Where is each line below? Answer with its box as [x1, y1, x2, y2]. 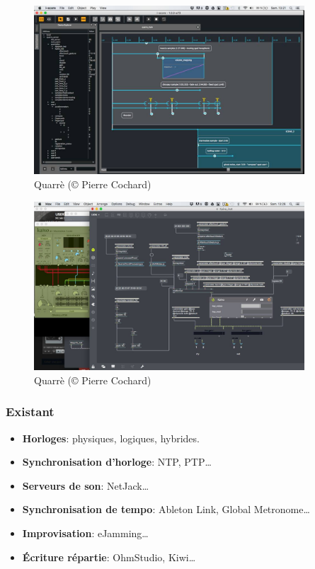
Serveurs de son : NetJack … [22, 478, 149, 493]
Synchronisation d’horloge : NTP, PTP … [22, 454, 212, 469]
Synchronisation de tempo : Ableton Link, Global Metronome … [22, 502, 310, 517]
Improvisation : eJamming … [22, 525, 149, 540]
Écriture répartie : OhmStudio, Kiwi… [22, 549, 196, 564]
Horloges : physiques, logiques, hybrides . [22, 430, 200, 445]
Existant [6, 403, 55, 420]
